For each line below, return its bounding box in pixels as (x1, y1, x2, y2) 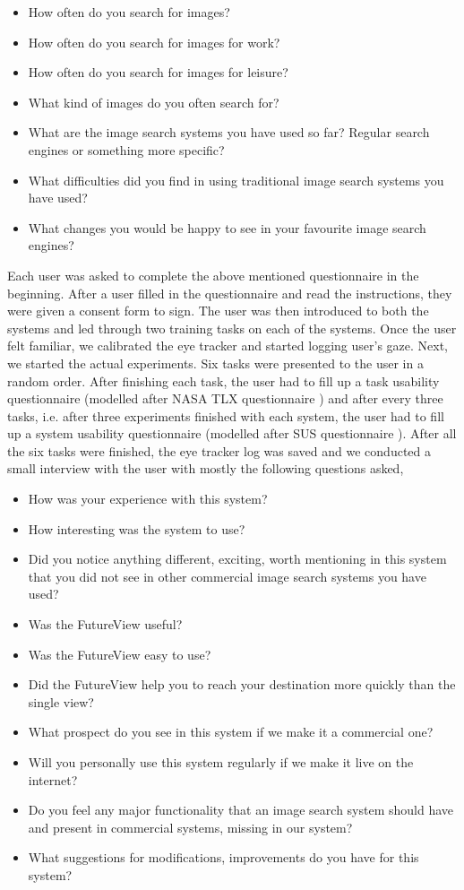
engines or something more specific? (28, 140, 225, 159)
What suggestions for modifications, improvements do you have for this (28, 848, 419, 867)
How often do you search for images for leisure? (28, 63, 288, 82)
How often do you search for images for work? (28, 32, 280, 51)
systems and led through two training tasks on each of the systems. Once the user (7, 318, 457, 337)
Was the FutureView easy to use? (28, 644, 211, 663)
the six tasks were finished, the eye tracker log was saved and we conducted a (7, 441, 431, 460)
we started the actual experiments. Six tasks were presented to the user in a (7, 353, 424, 372)
